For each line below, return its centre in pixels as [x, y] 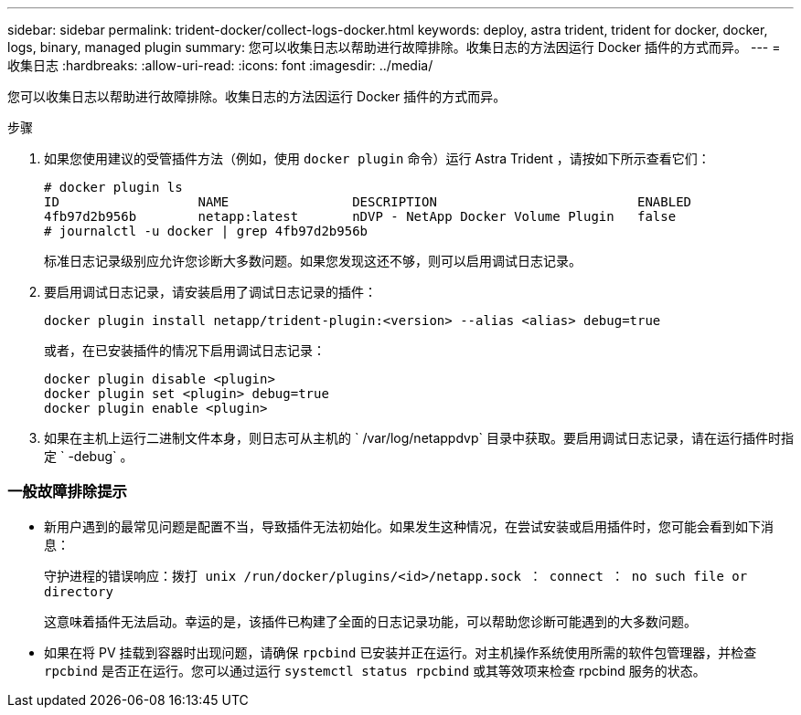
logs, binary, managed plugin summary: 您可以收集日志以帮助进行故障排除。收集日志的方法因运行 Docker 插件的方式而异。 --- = [394, 47]
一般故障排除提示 [67, 492]
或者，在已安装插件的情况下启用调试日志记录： [185, 350]
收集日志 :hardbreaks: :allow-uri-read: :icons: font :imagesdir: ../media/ [220, 65]
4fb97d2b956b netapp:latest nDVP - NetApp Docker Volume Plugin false [360, 216]
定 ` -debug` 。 [89, 456]
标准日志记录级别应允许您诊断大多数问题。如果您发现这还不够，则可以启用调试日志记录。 [313, 261]
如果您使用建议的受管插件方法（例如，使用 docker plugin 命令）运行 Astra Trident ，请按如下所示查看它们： [377, 158]
